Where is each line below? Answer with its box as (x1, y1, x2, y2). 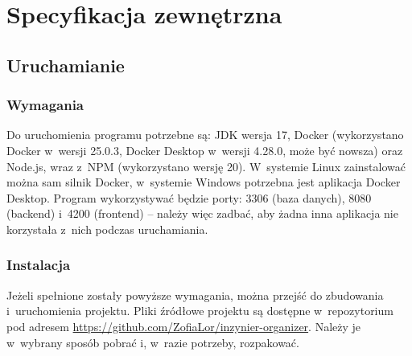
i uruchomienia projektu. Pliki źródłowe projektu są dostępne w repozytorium (6, 302, 393, 319)
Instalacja (6, 255, 71, 275)
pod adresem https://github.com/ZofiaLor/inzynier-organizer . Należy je (6, 317, 361, 334)
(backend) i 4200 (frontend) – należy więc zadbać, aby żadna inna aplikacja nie (6, 205, 398, 222)
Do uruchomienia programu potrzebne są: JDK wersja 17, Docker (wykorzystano (6, 126, 404, 143)
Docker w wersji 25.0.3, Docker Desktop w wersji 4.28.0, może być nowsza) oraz (6, 141, 403, 158)
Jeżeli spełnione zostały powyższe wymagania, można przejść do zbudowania (6, 286, 384, 303)
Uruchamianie (6, 52, 125, 77)
